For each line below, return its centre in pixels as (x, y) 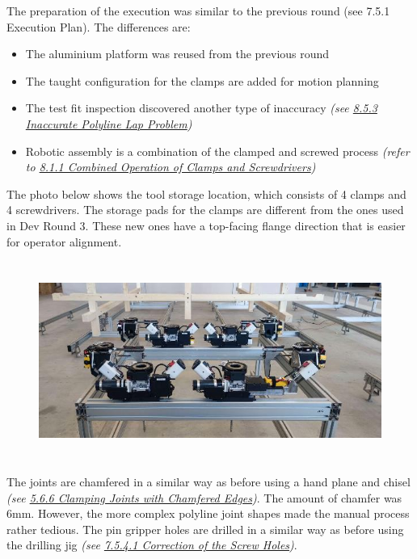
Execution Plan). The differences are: (99, 26)
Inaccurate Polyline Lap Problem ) (109, 123)
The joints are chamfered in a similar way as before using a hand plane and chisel (208, 481)
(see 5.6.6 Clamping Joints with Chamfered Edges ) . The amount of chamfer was (204, 497)
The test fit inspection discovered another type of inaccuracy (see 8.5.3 (201, 108)
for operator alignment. (64, 241)
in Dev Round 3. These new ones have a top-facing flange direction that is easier (206, 225)
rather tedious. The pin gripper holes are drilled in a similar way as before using (205, 529)
